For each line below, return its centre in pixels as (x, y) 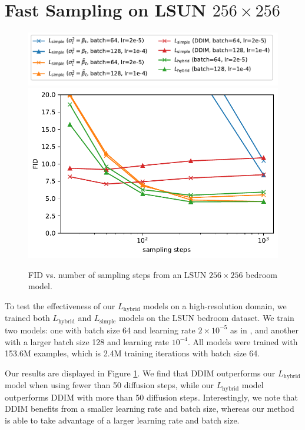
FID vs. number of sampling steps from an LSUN (117, 274)
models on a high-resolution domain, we (215, 306)
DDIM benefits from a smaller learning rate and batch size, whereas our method (150, 408)
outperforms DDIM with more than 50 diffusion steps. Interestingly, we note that (151, 397)
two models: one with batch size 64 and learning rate (100, 330)
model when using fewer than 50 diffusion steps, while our (110, 385)
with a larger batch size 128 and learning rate (87, 341)
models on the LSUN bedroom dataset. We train (206, 318)
